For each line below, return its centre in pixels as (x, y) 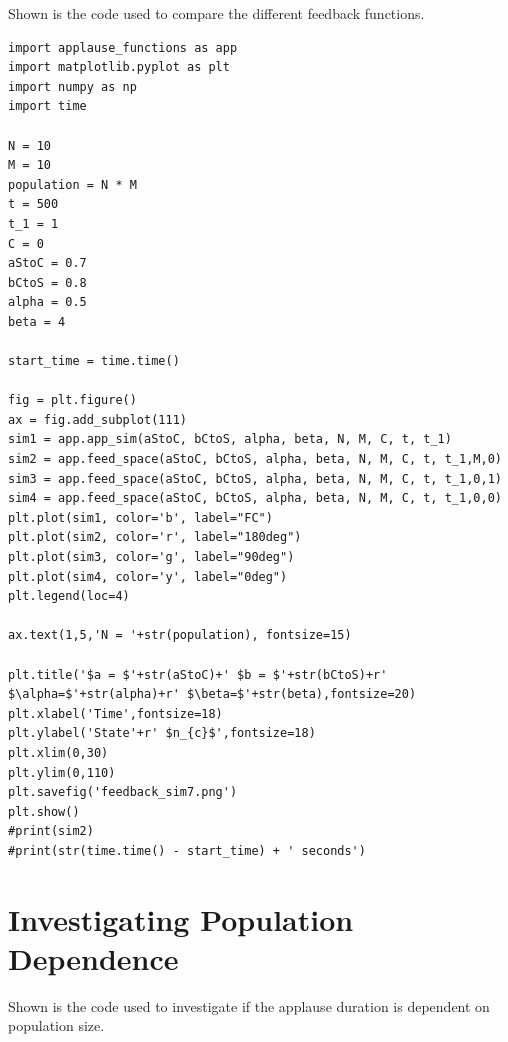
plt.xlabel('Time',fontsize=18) (115, 713)
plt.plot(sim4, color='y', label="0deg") (148, 576)
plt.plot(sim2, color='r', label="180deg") (155, 537)
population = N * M (72, 184)
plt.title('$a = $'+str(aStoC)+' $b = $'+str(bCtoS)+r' (198, 674)
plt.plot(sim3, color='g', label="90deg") (151, 557)
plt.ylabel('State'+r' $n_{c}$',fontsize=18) (162, 733)
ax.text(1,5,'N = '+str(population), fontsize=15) (180, 635)
